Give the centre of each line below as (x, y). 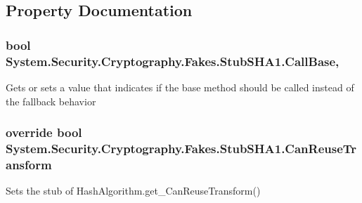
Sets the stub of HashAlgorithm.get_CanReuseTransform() (133, 191)
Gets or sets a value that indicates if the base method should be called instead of (180, 87)
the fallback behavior (51, 101)
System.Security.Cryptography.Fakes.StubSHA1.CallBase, (173, 61)
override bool (44, 132)
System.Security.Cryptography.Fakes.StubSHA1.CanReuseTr (181, 148)
